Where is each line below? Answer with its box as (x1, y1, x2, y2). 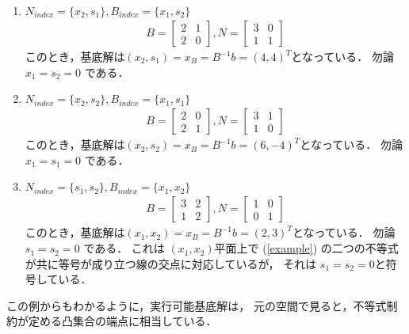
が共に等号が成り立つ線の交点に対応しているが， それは (25, 255, 317, 271)
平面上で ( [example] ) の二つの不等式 (214, 240, 399, 256)
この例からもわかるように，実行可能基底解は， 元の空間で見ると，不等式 (6, 297, 387, 313)
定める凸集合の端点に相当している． (28, 313, 217, 329)
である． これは (83, 240, 165, 256)
